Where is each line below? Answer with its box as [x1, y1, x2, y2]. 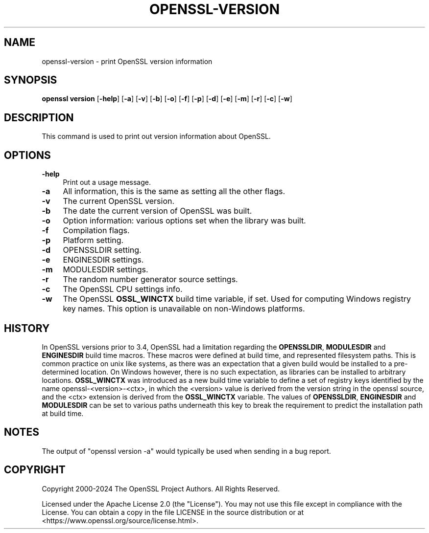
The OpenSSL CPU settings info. [63, 284, 183, 294]
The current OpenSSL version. [63, 196, 175, 206]
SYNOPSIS [4, 74, 57, 87]
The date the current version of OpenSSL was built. [63, 206, 252, 216]
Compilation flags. [63, 225, 130, 236]
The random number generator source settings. [63, 274, 238, 285]
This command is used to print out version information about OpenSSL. [42, 132, 271, 141]
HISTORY [4, 322, 50, 334]
